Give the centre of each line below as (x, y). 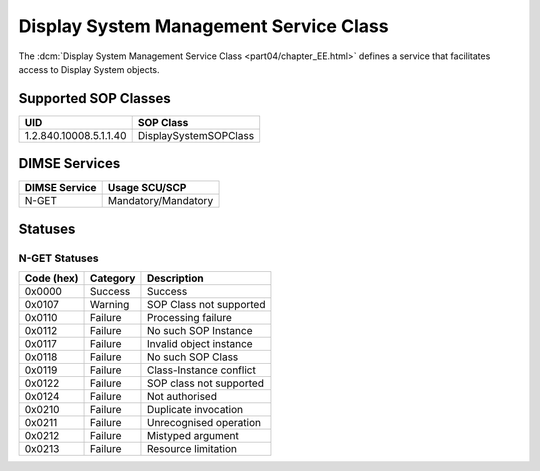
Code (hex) (51, 278)
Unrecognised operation (204, 423)
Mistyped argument (192, 436)
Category (113, 278)
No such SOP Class (192, 357)
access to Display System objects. (89, 69)
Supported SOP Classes (95, 98)
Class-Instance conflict (201, 370)
